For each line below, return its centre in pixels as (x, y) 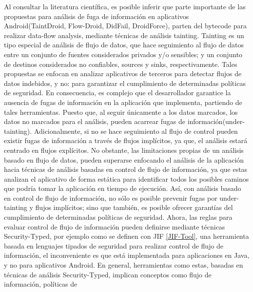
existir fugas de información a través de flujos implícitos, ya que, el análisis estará (126, 140)
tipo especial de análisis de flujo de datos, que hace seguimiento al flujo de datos (124, 45)
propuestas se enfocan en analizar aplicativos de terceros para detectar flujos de (123, 73)
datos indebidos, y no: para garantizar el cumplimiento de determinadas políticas (125, 83)
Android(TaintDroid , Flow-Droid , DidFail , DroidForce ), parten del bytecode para (125, 26)
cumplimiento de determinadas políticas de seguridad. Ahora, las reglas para (118, 217)
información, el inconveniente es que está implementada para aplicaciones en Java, (127, 255)
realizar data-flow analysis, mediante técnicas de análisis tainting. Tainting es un (124, 35)
